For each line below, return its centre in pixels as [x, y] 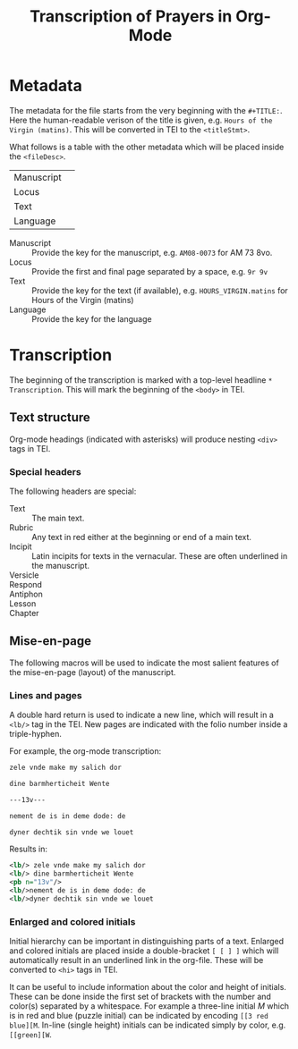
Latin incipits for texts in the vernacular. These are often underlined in [160, 555]
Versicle [24, 575]
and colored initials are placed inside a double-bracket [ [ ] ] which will [144, 951]
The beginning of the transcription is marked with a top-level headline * [141, 380]
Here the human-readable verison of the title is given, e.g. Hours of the [141, 120]
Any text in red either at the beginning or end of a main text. [142, 537]
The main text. [58, 518]
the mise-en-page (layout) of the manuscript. [93, 672]
